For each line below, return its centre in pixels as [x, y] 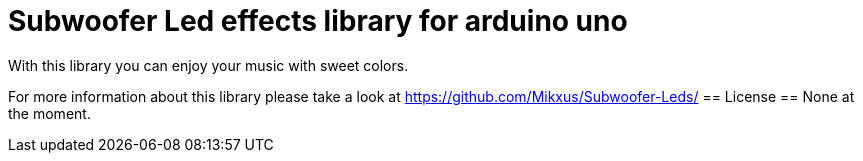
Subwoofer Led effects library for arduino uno [318, 21]
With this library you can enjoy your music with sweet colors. [208, 65]
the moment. [49, 113]
